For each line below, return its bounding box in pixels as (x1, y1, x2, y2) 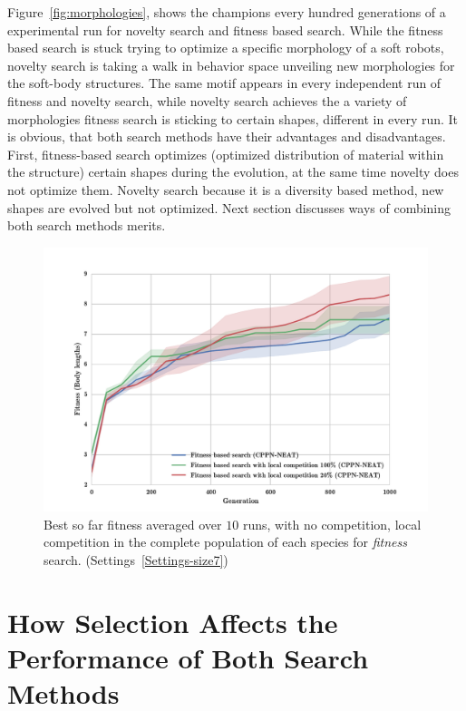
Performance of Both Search (7, 638, 369, 676)
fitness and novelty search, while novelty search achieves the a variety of (7, 91, 407, 110)
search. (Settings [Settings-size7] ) (44, 550, 228, 569)
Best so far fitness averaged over (44, 514, 222, 533)
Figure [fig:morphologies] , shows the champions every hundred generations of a (7, 3, 446, 21)
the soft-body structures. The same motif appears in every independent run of (7, 73, 442, 93)
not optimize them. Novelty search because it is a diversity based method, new (7, 180, 444, 199)
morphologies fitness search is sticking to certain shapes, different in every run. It (7, 109, 459, 128)
